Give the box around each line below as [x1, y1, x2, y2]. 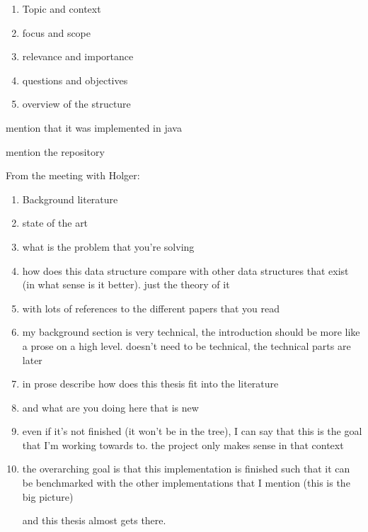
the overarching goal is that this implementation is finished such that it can [22, 461, 350, 476]
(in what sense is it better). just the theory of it [22, 277, 230, 292]
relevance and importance [22, 49, 134, 64]
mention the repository [6, 144, 105, 159]
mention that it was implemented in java [6, 120, 182, 135]
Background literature [22, 191, 118, 206]
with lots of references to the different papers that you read [22, 300, 280, 315]
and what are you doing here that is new [22, 400, 199, 414]
